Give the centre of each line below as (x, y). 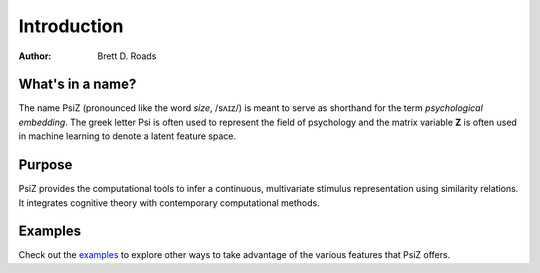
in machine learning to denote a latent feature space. (127, 136)
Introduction (71, 26)
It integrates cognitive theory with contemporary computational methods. (169, 202)
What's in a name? (77, 84)
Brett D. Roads (127, 56)
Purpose (45, 165)
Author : (35, 56)
